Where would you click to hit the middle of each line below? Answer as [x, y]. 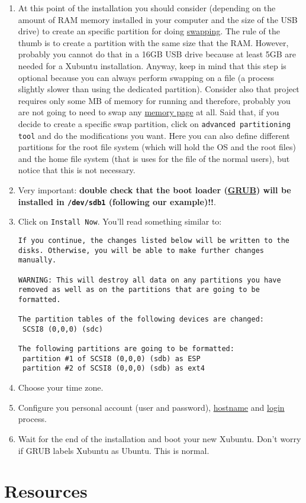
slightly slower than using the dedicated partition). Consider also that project [159, 89]
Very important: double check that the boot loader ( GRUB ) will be [154, 190]
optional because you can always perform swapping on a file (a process [146, 77]
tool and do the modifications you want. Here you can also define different [154, 135]
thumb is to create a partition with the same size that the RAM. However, [153, 42]
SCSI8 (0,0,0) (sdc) [62, 329]
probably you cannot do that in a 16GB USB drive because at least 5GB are [157, 54]
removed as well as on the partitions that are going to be [139, 290]
